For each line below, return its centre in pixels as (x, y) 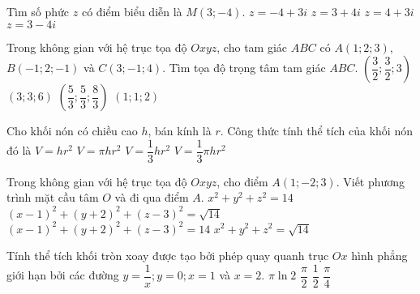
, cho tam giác (252, 47)
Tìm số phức (38, 11)
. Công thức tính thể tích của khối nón (316, 131)
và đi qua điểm (152, 197)
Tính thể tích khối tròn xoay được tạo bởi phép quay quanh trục (168, 256)
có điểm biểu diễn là (132, 11)
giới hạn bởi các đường (63, 275)
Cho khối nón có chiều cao (72, 131)
